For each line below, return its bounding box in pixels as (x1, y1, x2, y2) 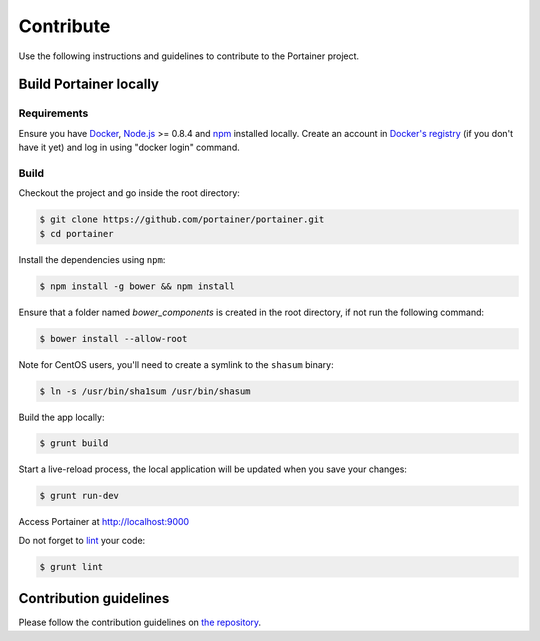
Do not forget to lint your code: (18, 534, 146, 546)
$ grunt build (39, 438, 109, 449)
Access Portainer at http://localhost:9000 (18, 516, 190, 528)
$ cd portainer (39, 228, 114, 239)
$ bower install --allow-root (39, 333, 188, 344)
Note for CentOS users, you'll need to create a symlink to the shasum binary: (18, 358, 334, 370)
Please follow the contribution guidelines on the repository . (18, 616, 262, 629)
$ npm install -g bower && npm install (39, 280, 235, 292)
